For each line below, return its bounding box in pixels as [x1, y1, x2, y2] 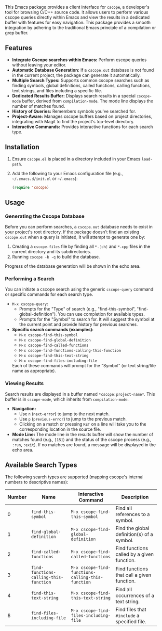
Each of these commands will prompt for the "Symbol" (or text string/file [12, 363, 156, 369]
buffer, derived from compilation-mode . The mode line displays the [22, 98, 153, 104]
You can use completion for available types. [57, 311, 145, 317]
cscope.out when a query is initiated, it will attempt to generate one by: [5, 234, 146, 240]
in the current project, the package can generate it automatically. [12, 72, 141, 78]
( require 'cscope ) [12, 185, 49, 190]
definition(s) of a [115, 531, 153, 537]
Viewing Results [5, 380, 44, 387]
